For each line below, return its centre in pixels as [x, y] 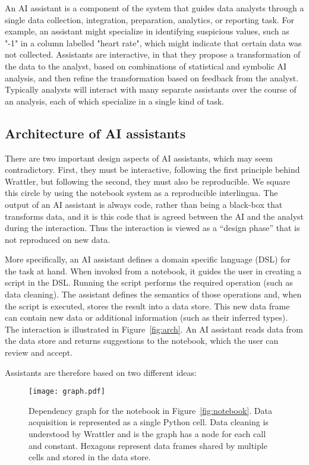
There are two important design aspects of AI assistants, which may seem [139, 158]
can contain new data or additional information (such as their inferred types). [146, 317]
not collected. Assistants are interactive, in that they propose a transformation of [153, 54]
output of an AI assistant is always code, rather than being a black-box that [144, 204]
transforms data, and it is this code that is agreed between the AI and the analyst [154, 216]
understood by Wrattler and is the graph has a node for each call [147, 434]
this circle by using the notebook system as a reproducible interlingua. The [141, 193]
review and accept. [39, 352]
